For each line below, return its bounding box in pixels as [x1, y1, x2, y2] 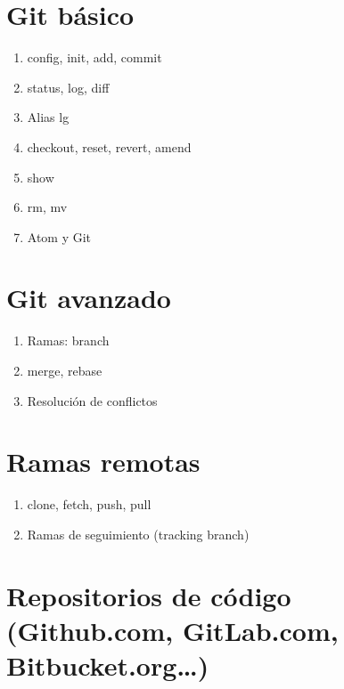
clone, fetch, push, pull [27, 495, 152, 514]
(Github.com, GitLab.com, [6, 612, 339, 648]
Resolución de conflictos [27, 391, 158, 409]
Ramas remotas [6, 443, 201, 480]
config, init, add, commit [27, 48, 162, 67]
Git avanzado [6, 280, 171, 316]
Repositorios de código [6, 577, 291, 613]
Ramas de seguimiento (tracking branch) [27, 524, 250, 543]
